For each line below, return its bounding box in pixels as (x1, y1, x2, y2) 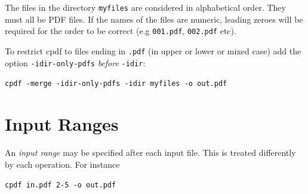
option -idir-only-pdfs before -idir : (5, 56, 146, 69)
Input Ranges (5, 112, 119, 136)
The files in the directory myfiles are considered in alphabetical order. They (5, 1, 286, 13)
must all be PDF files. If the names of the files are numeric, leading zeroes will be (5, 13, 303, 25)
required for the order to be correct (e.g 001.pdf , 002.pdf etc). (5, 24, 236, 37)
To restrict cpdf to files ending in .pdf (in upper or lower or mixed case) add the (5, 44, 301, 57)
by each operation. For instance (5, 158, 120, 170)
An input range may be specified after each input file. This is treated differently (5, 146, 296, 158)
